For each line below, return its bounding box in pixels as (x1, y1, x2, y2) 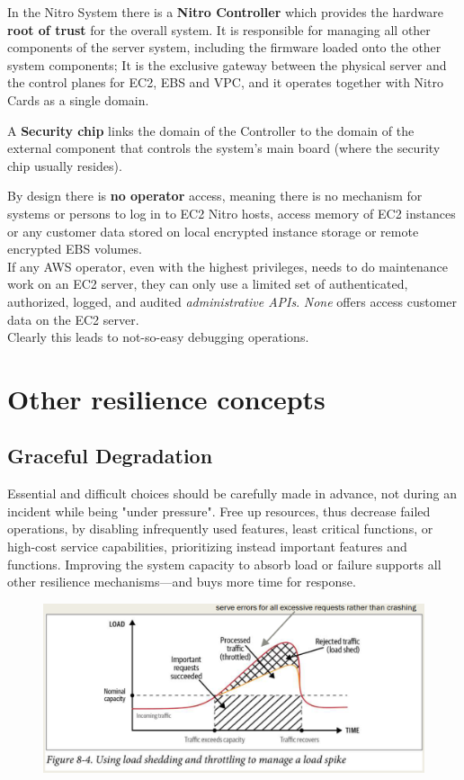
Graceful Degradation (7, 442, 213, 470)
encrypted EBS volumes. (7, 239, 142, 258)
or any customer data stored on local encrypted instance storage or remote (7, 221, 419, 240)
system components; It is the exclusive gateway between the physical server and (7, 55, 447, 74)
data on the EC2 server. (7, 309, 139, 328)
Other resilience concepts (7, 380, 326, 417)
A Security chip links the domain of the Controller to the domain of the (7, 121, 415, 139)
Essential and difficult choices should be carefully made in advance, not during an (7, 484, 457, 503)
